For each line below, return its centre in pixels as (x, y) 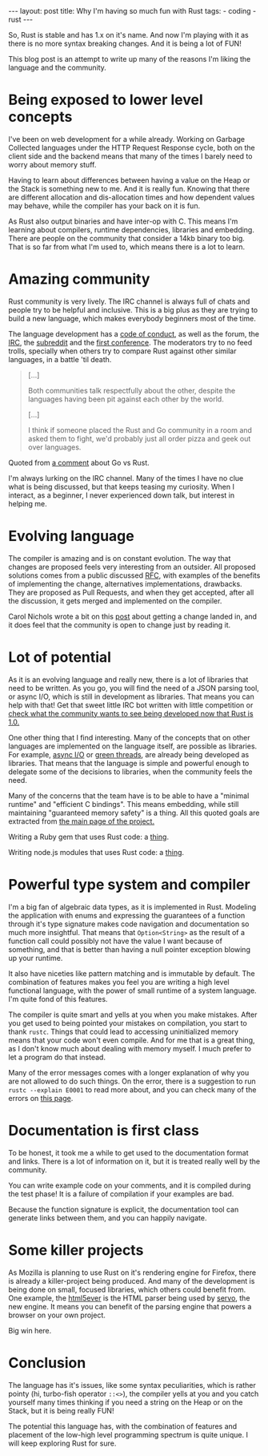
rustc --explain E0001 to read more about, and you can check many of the (132, 1089)
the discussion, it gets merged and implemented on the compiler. (115, 601)
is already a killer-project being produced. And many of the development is (132, 1281)
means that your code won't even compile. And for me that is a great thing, (132, 1040)
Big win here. (30, 1330)
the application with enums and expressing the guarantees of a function (127, 915)
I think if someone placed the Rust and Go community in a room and (140, 430)
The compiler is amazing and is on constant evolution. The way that (120, 558)
